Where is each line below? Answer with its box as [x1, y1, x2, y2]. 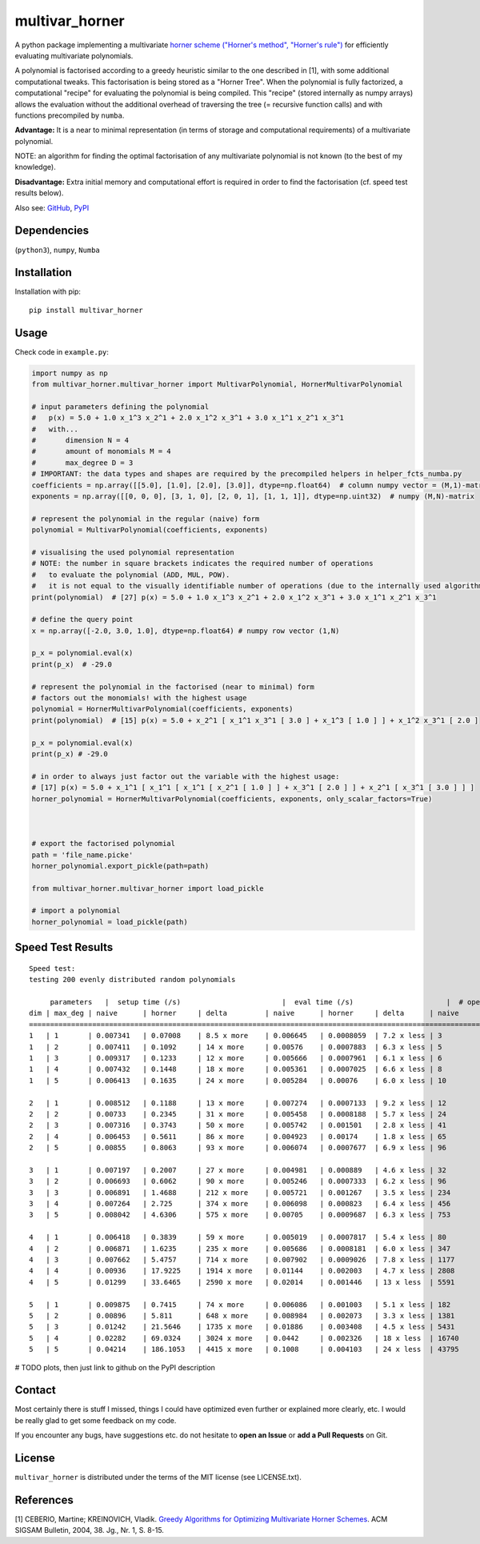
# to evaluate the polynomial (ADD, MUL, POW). [31, 570, 230, 580]
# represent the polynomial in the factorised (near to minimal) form [31, 682, 315, 692]
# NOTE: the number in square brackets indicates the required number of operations [31, 559, 374, 568]
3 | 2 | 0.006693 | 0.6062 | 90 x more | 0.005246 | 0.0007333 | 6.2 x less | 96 [29, 1177, 447, 1186]
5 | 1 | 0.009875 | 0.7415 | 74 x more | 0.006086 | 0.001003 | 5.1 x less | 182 [29, 1300, 451, 1309]
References [14, 1493, 74, 1506]
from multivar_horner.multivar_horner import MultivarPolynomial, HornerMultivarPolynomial [31, 380, 403, 389]
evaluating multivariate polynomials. [14, 50, 134, 60]
